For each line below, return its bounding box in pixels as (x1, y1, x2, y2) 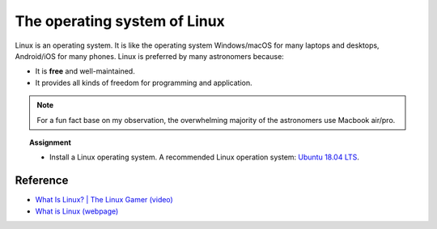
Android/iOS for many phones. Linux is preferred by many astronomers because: (15, 51, 285, 61)
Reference (15, 174, 69, 188)
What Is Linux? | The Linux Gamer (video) (35, 195, 173, 205)
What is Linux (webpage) (35, 206, 119, 216)
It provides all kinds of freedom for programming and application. (35, 78, 252, 87)
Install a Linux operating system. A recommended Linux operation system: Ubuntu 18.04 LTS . (49, 152, 360, 162)
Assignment (29, 138, 72, 147)
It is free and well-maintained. (35, 66, 135, 76)
